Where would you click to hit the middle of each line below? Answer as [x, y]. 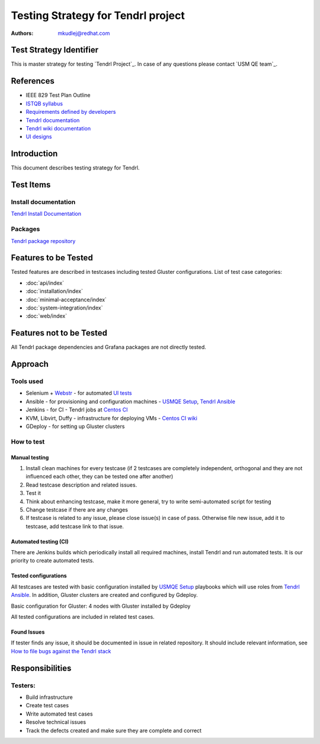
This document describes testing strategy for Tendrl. [75, 168]
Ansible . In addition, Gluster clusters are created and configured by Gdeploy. [104, 595]
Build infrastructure [49, 697]
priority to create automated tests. [52, 561]
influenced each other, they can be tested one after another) [100, 477]
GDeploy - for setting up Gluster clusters [75, 426]
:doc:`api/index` [45, 283]
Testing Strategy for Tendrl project [98, 15]
